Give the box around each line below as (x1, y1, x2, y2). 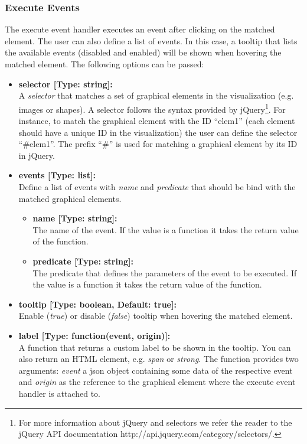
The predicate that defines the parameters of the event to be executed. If (32, 266, 297, 279)
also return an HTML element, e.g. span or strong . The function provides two (18, 352, 299, 365)
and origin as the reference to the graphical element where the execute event (18, 376, 296, 388)
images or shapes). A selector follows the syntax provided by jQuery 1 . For (18, 101, 286, 115)
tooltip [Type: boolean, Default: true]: (18, 298, 177, 310)
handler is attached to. (18, 387, 100, 399)
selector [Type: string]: (18, 77, 113, 90)
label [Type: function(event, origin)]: (18, 329, 171, 341)
